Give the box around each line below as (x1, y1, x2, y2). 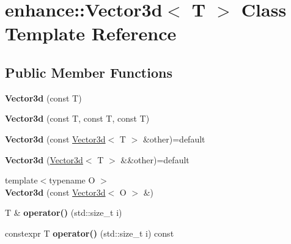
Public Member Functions (5, 62, 172, 81)
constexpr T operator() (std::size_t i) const (5, 226, 174, 239)
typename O (49, 174, 95, 187)
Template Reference (5, 21, 177, 46)
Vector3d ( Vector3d (5, 153, 83, 166)
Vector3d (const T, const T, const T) (5, 112, 150, 125)
